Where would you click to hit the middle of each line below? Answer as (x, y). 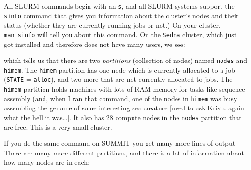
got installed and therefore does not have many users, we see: (95, 44)
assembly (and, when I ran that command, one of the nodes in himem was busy (121, 98)
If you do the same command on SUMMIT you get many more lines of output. (121, 143)
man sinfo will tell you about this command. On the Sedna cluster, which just (120, 34)
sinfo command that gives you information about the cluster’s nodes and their (121, 15)
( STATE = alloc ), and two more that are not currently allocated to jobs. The (118, 79)
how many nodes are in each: (47, 162)
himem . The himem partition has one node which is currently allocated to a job (119, 70)
